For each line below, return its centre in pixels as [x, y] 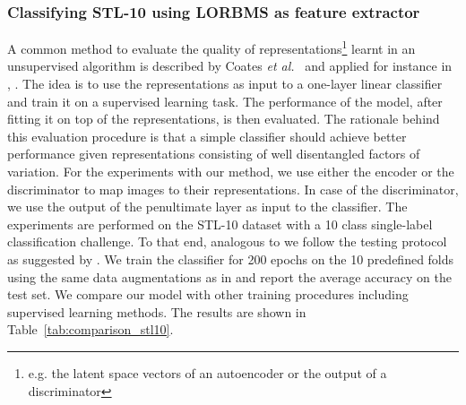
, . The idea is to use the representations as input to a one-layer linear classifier [225, 84]
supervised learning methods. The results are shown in [157, 311]
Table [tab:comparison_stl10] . [91, 329]
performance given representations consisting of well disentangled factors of [214, 154]
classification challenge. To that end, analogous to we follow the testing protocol [227, 241]
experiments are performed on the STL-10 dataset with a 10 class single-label [220, 224]
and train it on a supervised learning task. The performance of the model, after [225, 101]
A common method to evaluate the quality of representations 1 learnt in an [211, 47]
